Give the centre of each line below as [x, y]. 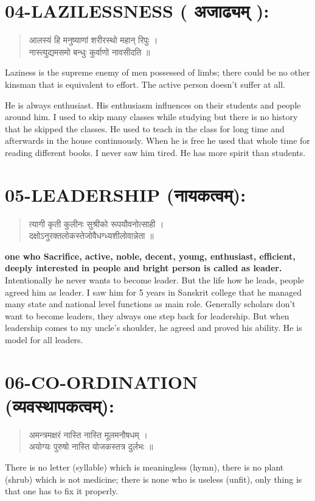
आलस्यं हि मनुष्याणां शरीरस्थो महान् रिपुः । [93, 40]
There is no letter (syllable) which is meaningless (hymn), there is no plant [144, 467]
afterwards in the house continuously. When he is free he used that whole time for [157, 140]
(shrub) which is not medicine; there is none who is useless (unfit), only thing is [154, 479]
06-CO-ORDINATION [102, 381]
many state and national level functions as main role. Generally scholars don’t [150, 304]
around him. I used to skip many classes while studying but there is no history [151, 117]
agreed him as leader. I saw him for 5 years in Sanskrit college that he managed [154, 292]
